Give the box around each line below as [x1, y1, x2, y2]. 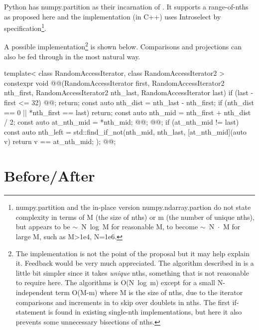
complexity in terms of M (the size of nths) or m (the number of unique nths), [15, 211, 255, 222]
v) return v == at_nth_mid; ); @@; [4, 136, 116, 147]
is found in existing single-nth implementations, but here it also [48, 307, 242, 317]
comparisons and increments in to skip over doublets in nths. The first [15, 297, 230, 307]
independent [15, 287, 53, 297]
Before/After [4, 165, 95, 186]
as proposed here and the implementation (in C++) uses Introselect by [4, 11, 221, 21]
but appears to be [15, 221, 70, 232]
